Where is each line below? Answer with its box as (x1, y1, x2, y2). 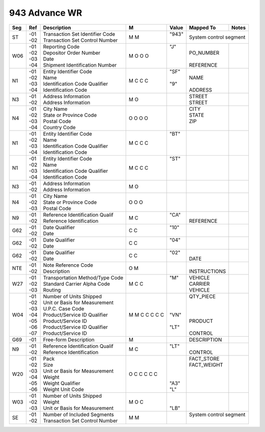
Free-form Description (43, 336, 95, 343)
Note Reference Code (43, 262, 93, 269)
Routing (43, 286, 61, 293)
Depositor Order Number (43, 49, 101, 56)
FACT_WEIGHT (189, 361, 223, 368)
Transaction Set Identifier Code (43, 30, 115, 37)
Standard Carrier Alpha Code (43, 280, 110, 287)
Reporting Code (43, 43, 80, 50)
